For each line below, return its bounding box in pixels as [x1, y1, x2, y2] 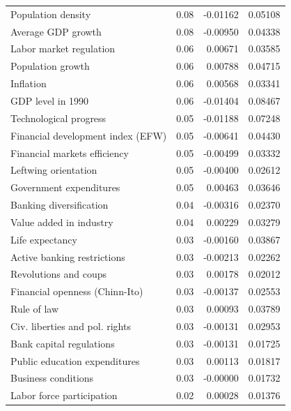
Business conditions [10, 371, 94, 385]
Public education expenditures [10, 353, 140, 368]
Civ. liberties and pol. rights [10, 318, 131, 333]
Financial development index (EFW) [10, 128, 167, 142]
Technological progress [10, 110, 107, 125]
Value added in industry [10, 214, 113, 229]
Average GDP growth [10, 24, 102, 38]
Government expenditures [10, 180, 120, 195]
